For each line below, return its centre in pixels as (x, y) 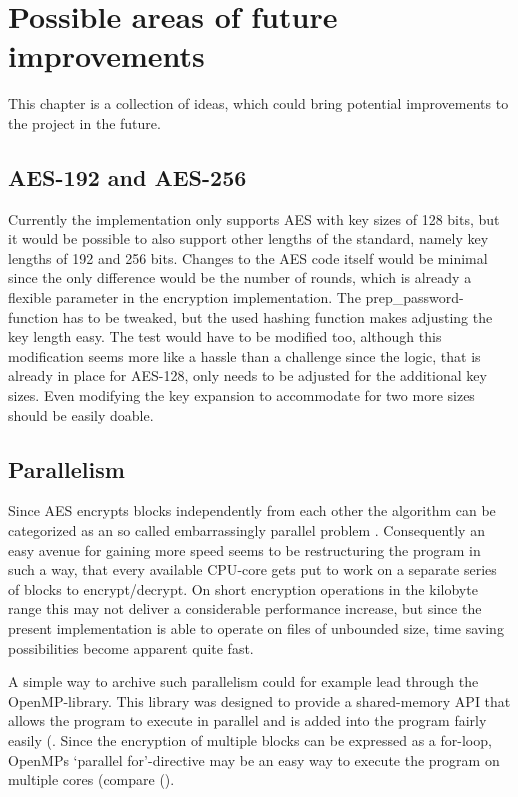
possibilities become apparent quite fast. (131, 647)
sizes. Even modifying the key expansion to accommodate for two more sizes (241, 395)
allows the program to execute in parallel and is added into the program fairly (247, 720)
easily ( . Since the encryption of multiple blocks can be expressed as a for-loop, (250, 739)
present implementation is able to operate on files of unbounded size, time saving (256, 628)
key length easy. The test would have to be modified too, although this (225, 336)
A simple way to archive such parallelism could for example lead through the (243, 681)
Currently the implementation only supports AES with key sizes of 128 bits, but (254, 218)
